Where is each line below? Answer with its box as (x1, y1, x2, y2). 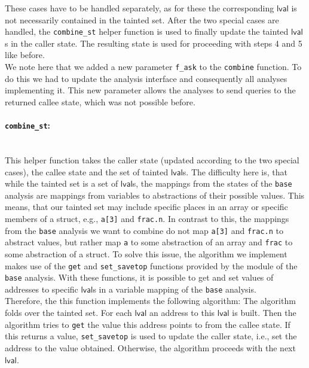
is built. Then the (232, 306, 296, 319)
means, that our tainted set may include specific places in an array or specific (5, 200, 288, 213)
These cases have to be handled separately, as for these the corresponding (5, 2, 274, 14)
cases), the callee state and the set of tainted (5, 165, 169, 178)
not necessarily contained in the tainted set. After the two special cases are (5, 13, 279, 26)
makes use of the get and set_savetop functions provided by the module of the (5, 259, 298, 272)
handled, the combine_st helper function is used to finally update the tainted (5, 25, 289, 38)
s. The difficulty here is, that (182, 165, 287, 178)
